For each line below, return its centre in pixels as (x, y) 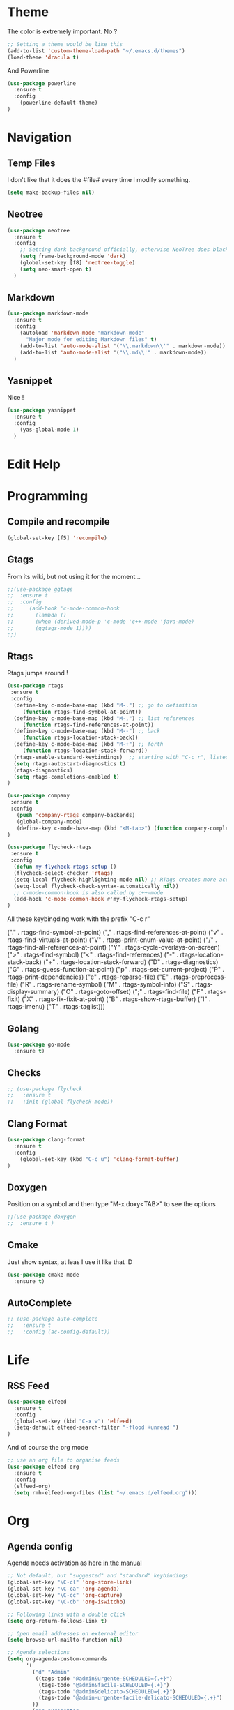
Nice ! (16, 398)
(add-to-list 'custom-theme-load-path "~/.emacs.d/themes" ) (96, 51)
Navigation (39, 137)
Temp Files (31, 163)
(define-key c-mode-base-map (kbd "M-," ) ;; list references (104, 718)
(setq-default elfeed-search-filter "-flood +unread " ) (96, 1427)
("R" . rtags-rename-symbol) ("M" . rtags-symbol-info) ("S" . (107, 984)
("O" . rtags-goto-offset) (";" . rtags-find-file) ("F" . (134, 992)
